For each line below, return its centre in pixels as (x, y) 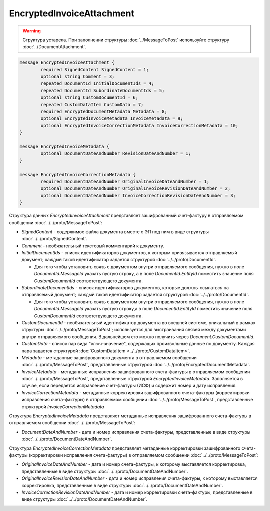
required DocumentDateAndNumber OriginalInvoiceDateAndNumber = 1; (125, 181)
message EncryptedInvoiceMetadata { (65, 146)
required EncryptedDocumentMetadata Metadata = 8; (104, 112)
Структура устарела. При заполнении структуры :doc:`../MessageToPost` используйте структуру (126, 40)
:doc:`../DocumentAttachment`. (55, 47)
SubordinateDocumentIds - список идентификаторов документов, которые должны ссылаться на (125, 288)
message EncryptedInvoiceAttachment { (67, 62)
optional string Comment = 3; (78, 77)
